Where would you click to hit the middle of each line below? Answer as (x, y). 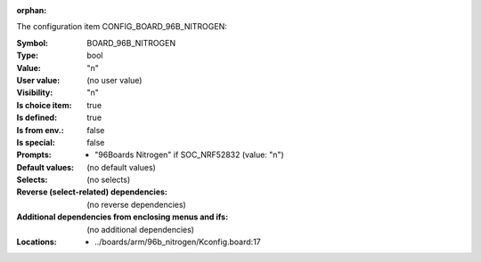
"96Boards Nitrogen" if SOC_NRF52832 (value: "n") (189, 155)
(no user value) (114, 80)
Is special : (36, 142)
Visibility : (35, 92)
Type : (28, 56)
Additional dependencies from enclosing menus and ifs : (122, 217)
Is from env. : (40, 130)
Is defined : (37, 118)
